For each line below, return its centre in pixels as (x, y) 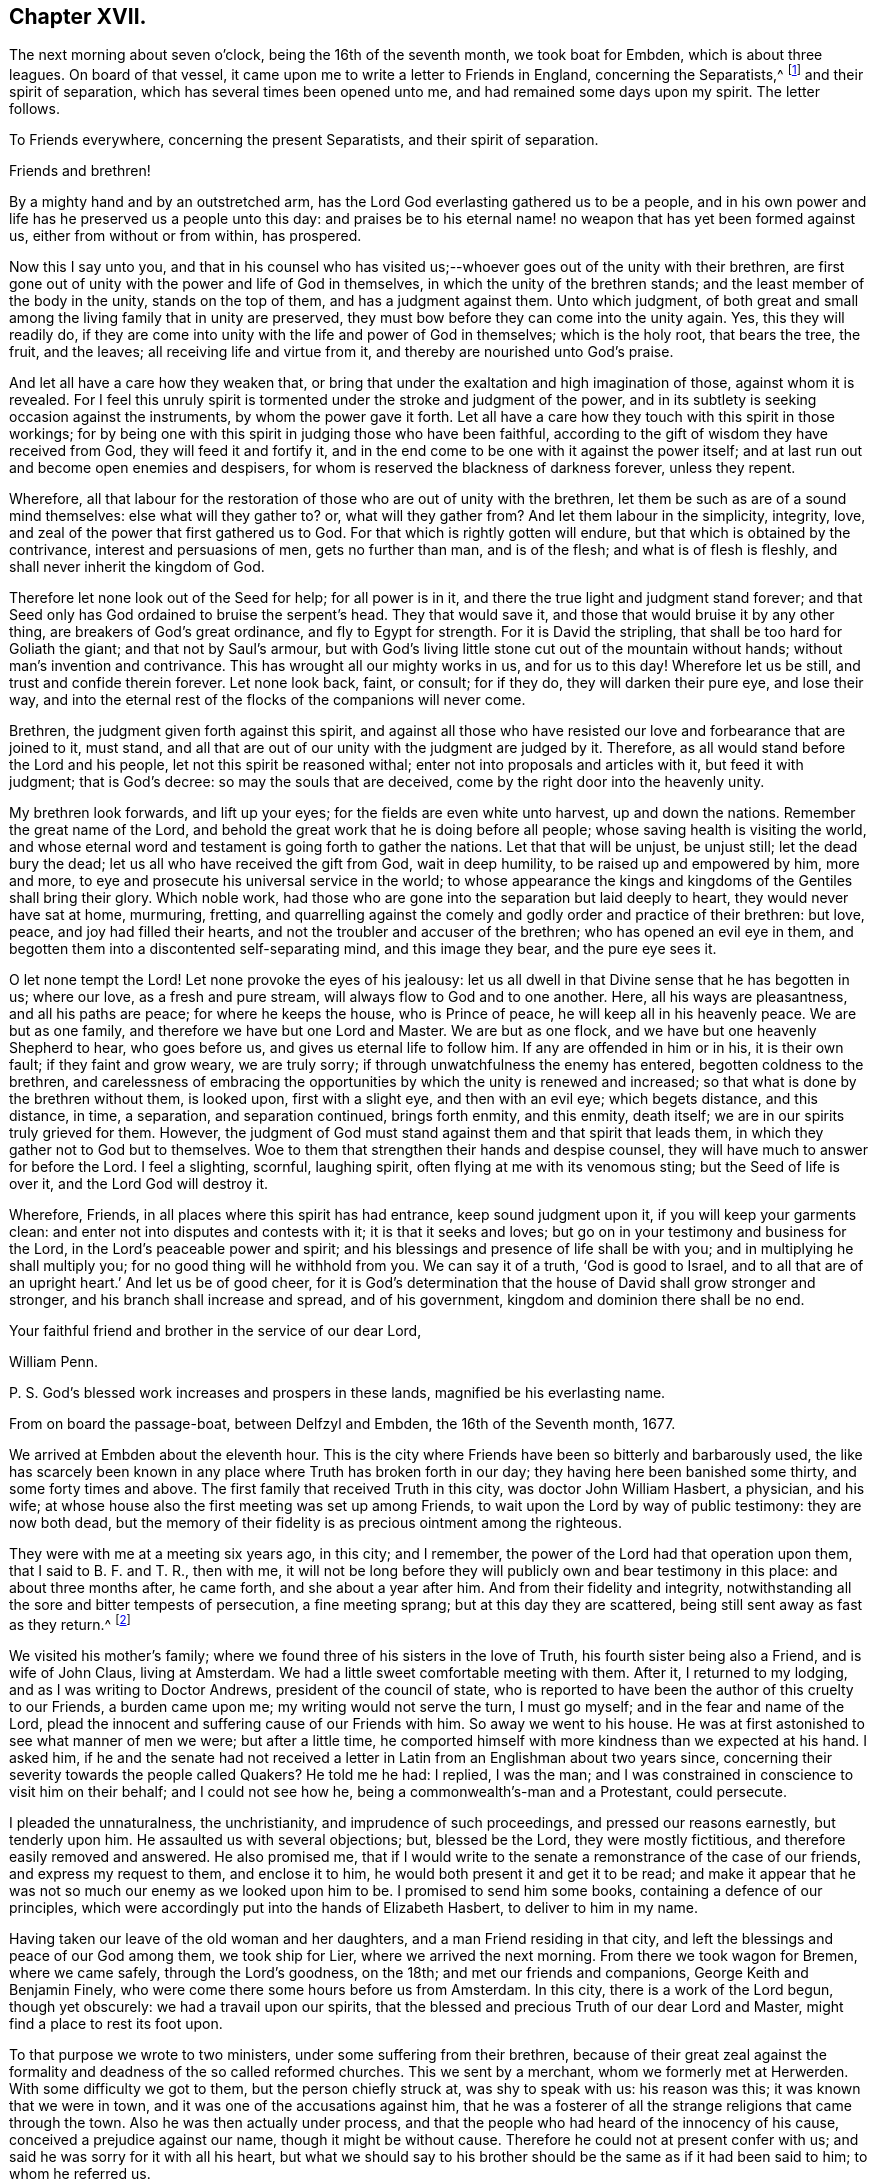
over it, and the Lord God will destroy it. (139, 1184)
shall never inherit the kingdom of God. (137, 567)
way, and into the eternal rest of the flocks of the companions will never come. (267, 700)
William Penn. (54, 1362)
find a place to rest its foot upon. (116, 2023)
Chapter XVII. (78, 16)
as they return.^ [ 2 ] (70, 1623)
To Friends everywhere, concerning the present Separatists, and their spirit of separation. (304, 140)
